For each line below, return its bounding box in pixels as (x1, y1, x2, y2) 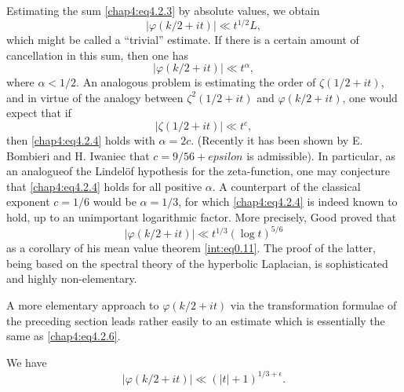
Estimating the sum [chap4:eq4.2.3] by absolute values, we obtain (6, 2, 320, 18)
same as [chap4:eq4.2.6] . (6, 328, 121, 344)
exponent (6, 193, 50, 210)
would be (93, 193, 136, 210)
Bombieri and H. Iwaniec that (6, 147, 150, 163)
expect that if (6, 104, 71, 121)
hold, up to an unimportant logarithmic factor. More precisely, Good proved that (6, 209, 397, 225)
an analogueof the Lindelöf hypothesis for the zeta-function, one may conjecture (6, 163, 390, 179)
